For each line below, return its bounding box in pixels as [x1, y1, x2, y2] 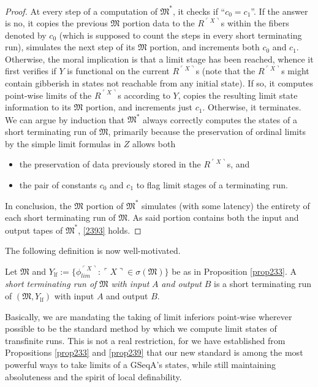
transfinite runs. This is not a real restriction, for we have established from [5, 334, 286, 347]
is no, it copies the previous [5, 17, 108, 29]
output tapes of [5, 223, 63, 236]
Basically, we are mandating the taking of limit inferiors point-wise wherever [5, 310, 292, 323]
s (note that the [195, 64, 256, 77]
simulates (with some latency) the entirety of [142, 199, 310, 212]
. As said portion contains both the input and [127, 211, 299, 224]
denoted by [5, 28, 47, 41]
